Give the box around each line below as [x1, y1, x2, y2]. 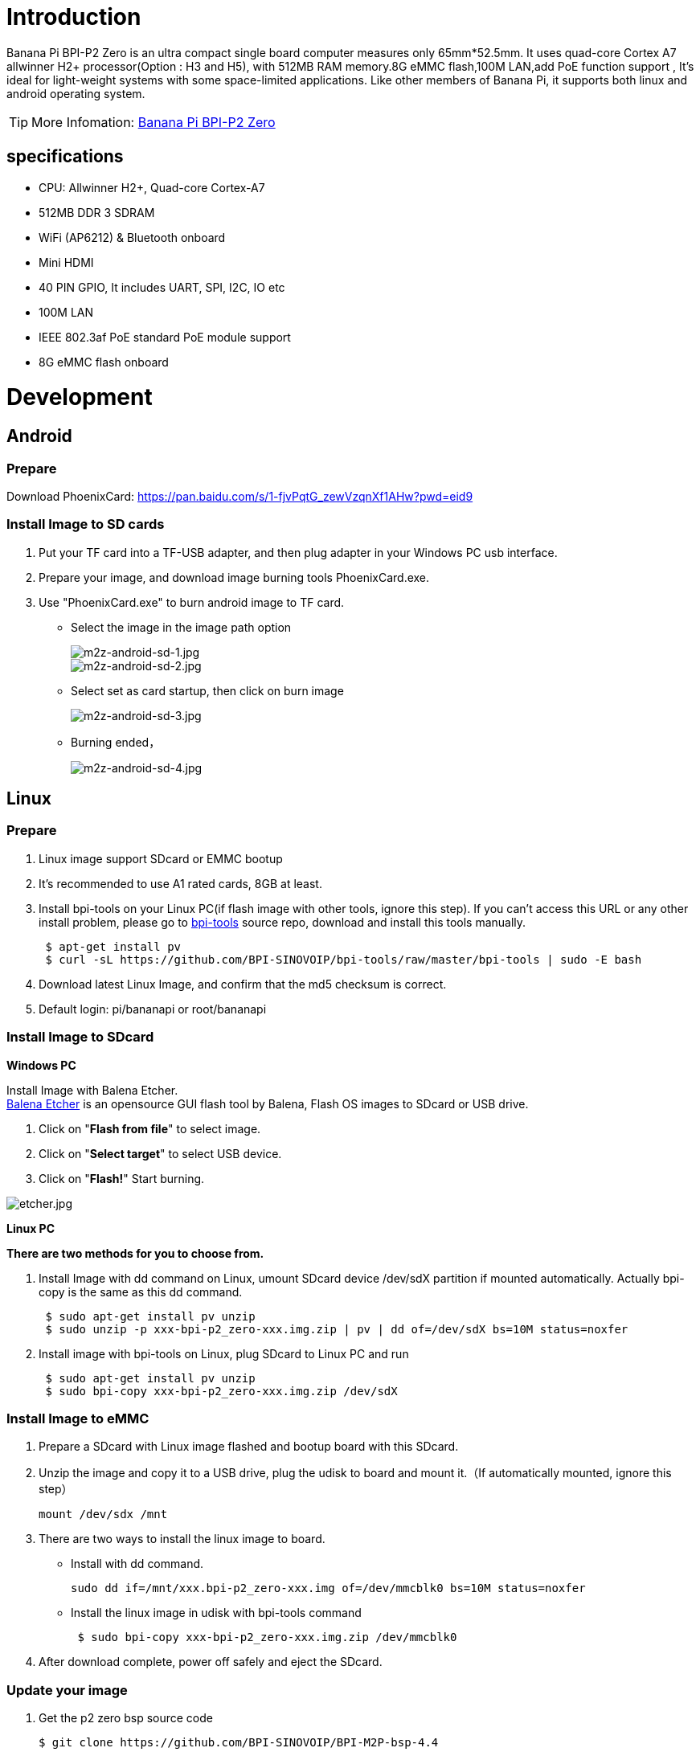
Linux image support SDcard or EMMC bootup [39, 851, 283, 866]
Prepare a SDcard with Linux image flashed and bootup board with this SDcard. [39, 1439, 459, 1454]
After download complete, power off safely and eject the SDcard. [39, 1655, 383, 1669]
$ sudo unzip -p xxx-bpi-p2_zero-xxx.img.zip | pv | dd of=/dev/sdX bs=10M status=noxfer [45, 1322, 628, 1336]
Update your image [6, 1681, 128, 1698]
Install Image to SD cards [6, 516, 165, 533]
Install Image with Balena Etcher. [6, 1083, 178, 1097]
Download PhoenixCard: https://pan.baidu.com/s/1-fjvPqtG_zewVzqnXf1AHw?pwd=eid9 [6, 489, 473, 503]
